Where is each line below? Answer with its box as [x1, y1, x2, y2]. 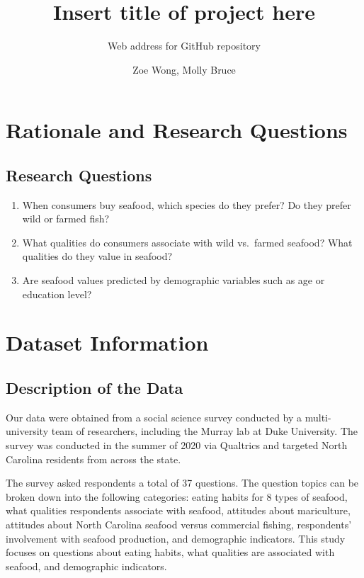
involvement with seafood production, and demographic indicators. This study [6, 531, 346, 545]
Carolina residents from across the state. [6, 451, 181, 466]
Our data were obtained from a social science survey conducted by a [6, 409, 302, 424]
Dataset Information [6, 328, 209, 357]
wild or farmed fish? [22, 211, 110, 226]
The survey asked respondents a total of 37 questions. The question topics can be [6, 475, 359, 490]
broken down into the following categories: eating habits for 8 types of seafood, [6, 489, 348, 504]
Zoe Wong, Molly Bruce [132, 62, 236, 76]
